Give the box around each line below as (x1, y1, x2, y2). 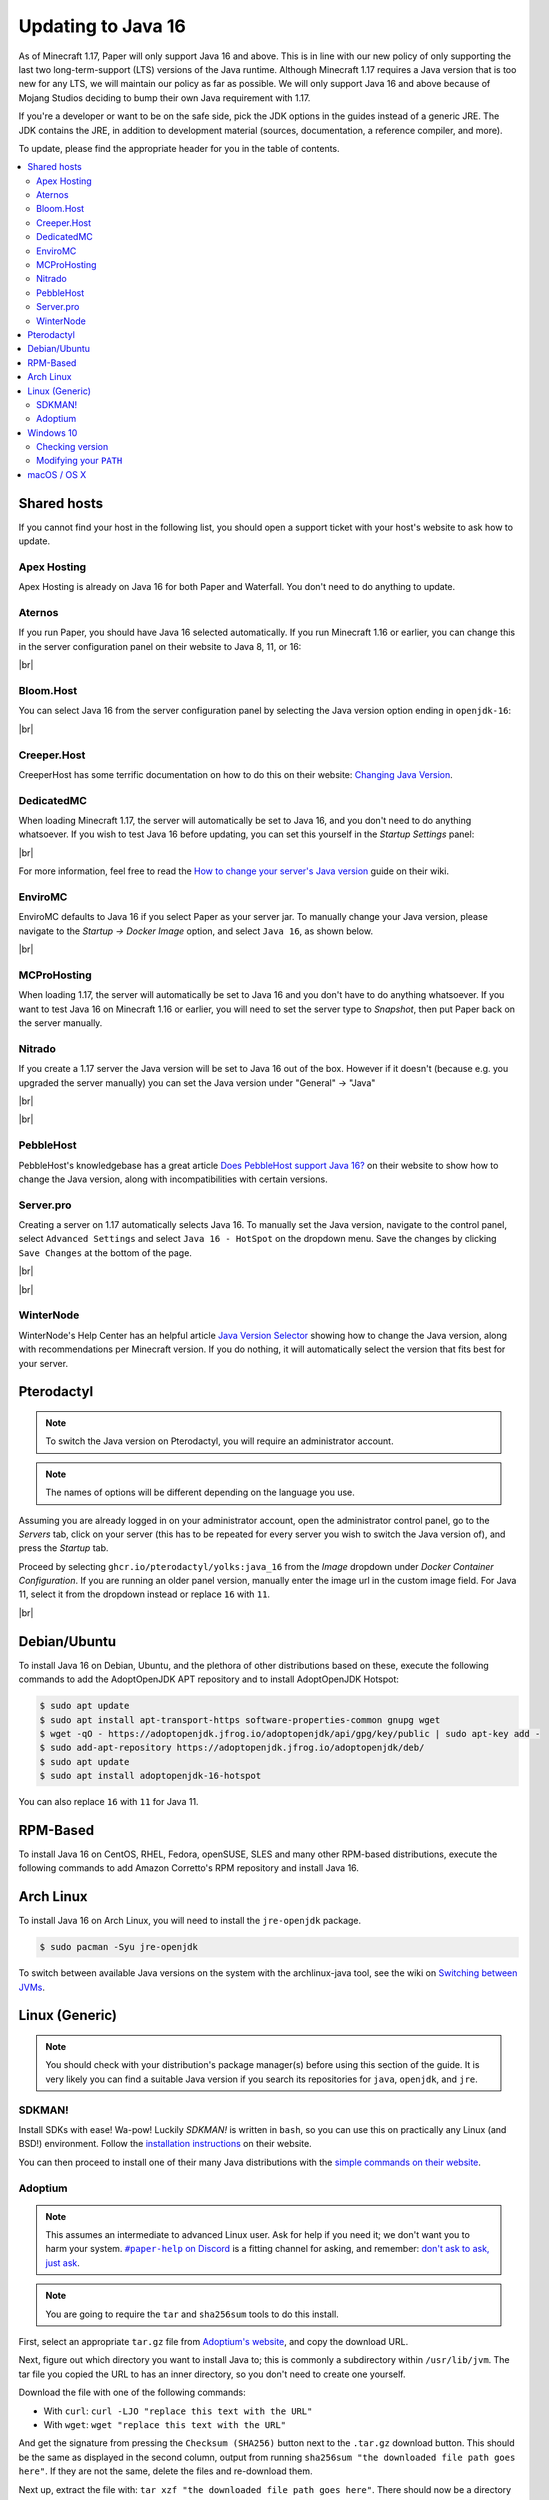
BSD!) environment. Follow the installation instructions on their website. (18, 2138, 312, 2150)
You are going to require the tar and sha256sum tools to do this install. (45, 2308, 339, 2320)
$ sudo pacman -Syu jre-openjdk (39, 1941, 199, 1953)
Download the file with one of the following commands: (18, 2386, 246, 2399)
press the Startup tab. (18, 1542, 109, 1554)
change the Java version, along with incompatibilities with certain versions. (18, 1173, 329, 1185)
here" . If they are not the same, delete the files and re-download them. (18, 2465, 313, 2477)
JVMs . (18, 1981, 45, 1993)
